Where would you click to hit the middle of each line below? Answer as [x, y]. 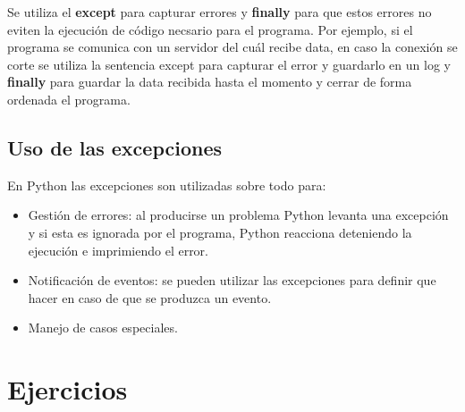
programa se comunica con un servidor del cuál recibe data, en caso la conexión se [232, 47]
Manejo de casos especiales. [103, 328]
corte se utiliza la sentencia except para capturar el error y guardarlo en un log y [229, 64]
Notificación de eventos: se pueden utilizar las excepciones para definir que [232, 280]
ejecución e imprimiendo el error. [118, 250]
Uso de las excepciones [115, 147]
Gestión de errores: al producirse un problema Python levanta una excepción [238, 215]
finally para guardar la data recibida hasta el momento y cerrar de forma [210, 82]
